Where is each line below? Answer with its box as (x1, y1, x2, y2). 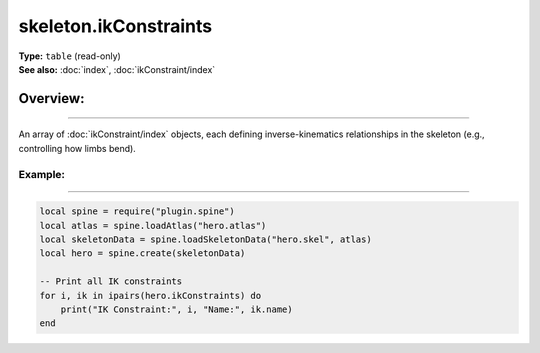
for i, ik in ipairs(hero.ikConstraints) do (39, 290, 262, 301)
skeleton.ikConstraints (18, 15, 213, 37)
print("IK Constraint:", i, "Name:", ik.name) (60, 304, 294, 315)
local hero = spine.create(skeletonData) (39, 248, 246, 259)
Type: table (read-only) (18, 50, 122, 62)
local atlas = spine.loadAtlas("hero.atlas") (39, 220, 267, 231)
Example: (18, 167, 65, 181)
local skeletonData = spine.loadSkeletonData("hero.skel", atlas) (39, 234, 372, 245)
